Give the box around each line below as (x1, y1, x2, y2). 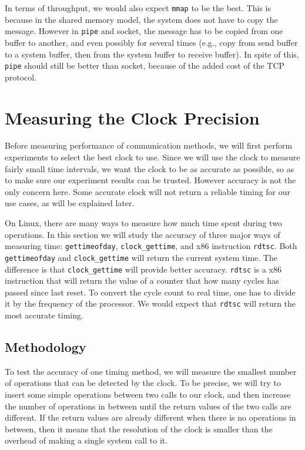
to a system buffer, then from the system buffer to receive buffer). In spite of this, (5, 48, 299, 60)
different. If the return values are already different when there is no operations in (5, 411, 296, 424)
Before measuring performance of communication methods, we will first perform (5, 139, 293, 152)
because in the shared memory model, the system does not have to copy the (5, 13, 278, 25)
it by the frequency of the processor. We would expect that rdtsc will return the (5, 297, 296, 310)
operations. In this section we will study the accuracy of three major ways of (5, 228, 280, 240)
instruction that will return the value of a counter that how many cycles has (5, 274, 279, 287)
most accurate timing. (5, 309, 83, 321)
